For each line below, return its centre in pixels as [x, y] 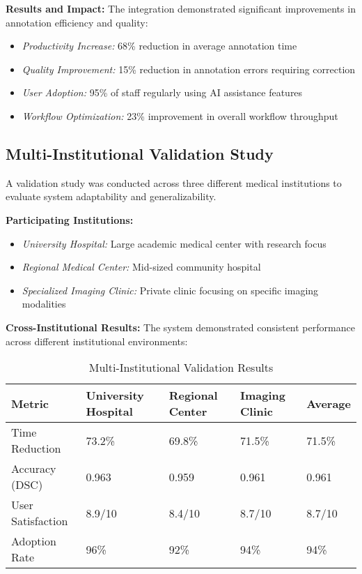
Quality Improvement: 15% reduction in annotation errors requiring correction [189, 69]
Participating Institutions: [70, 219]
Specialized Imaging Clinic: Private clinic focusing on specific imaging [170, 290]
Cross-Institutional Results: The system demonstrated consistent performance [180, 327]
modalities [44, 304]
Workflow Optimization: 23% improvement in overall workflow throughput [180, 115]
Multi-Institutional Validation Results [181, 368]
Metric [30, 403]
